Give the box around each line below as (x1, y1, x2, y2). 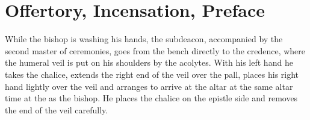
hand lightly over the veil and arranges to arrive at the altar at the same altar (5, 80, 293, 92)
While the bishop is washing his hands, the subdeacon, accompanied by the (5, 33, 283, 45)
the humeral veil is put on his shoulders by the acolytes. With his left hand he (5, 56, 293, 69)
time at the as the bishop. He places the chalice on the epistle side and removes (5, 92, 298, 104)
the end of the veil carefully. (5, 103, 108, 116)
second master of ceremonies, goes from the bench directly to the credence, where (5, 44, 306, 57)
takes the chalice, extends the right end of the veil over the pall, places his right (5, 68, 299, 80)
